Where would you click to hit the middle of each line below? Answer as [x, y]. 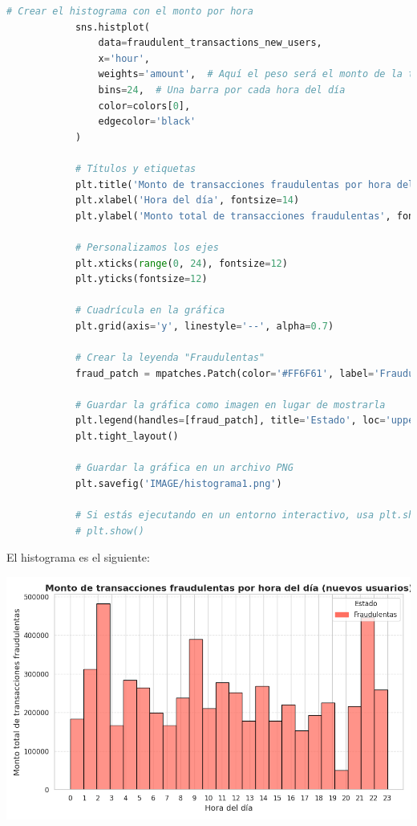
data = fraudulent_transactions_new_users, [210, 43]
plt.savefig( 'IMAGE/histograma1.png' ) [178, 483]
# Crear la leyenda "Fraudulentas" [170, 358]
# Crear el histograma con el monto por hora [130, 11]
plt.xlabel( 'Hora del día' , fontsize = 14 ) [187, 200]
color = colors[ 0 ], [144, 106]
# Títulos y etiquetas [136, 168]
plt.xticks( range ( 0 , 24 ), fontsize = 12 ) [181, 263]
